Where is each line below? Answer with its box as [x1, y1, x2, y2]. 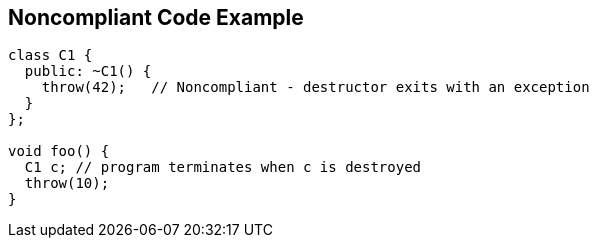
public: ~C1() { [24, 63, 152, 80]
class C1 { [8, 47, 93, 64]
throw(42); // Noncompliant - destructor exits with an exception [41, 79, 590, 96]
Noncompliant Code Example [8, 5, 304, 30]
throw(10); [24, 175, 110, 192]
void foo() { [8, 143, 110, 160]
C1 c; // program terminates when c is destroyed [24, 159, 422, 176]
